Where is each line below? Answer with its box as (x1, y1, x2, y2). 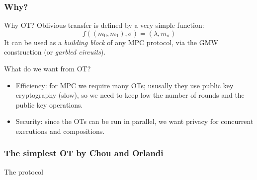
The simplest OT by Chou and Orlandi (4, 147, 164, 159)
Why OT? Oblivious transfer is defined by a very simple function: (4, 20, 204, 30)
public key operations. (15, 99, 83, 110)
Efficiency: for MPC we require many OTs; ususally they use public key (15, 80, 234, 90)
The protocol (4, 166, 43, 177)
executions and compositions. (15, 125, 105, 136)
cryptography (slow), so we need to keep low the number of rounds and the (15, 90, 245, 100)
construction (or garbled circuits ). (4, 47, 106, 57)
